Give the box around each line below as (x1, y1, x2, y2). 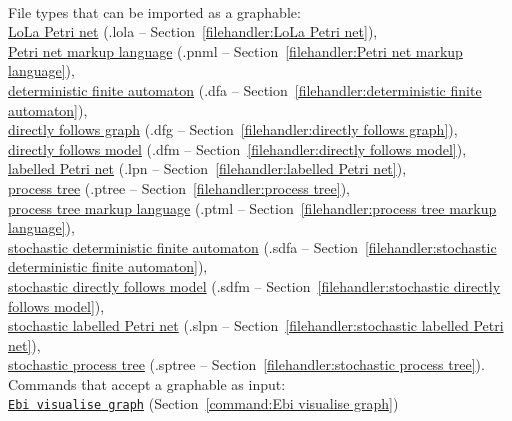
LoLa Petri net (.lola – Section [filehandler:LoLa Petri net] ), (8, 21, 378, 42)
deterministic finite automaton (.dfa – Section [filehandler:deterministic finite (8, 79, 482, 100)
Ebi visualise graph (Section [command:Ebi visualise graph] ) (8, 393, 399, 414)
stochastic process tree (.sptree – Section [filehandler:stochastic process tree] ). (8, 354, 485, 375)
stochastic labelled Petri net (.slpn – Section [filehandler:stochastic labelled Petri (8, 315, 504, 336)
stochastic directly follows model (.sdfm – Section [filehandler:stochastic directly (8, 275, 501, 296)
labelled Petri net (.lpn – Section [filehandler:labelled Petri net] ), (8, 158, 407, 179)
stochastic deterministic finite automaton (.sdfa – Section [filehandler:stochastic (8, 236, 497, 257)
